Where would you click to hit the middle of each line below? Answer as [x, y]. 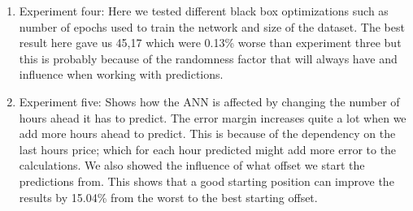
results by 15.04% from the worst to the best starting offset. [168, 197]
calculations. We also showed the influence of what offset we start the [192, 165]
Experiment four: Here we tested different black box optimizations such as [204, 11]
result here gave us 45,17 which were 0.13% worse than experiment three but [210, 43]
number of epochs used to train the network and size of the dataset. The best [212, 26]
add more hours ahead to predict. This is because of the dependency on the [207, 133]
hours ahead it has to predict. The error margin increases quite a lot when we [213, 117]
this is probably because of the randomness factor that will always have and [208, 58]
